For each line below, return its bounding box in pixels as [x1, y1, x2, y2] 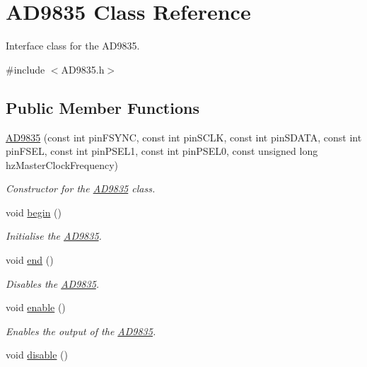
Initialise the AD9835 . [6, 228, 102, 243]
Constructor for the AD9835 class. [6, 181, 156, 196]
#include [6, 62, 45, 76]
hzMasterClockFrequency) [6, 157, 119, 172]
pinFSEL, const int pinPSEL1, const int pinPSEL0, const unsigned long [6, 144, 318, 158]
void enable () [6, 300, 66, 315]
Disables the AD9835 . [6, 276, 100, 291]
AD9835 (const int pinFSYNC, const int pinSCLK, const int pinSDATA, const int [6, 129, 362, 144]
